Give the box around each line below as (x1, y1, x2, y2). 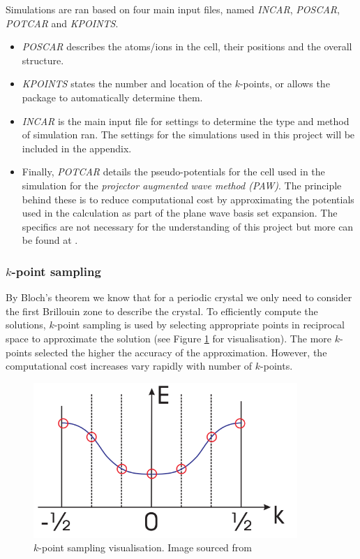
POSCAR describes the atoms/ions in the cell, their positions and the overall (22, 39, 352, 54)
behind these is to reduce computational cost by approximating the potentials (22, 191, 354, 206)
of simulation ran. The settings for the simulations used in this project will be (22, 127, 355, 142)
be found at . (22, 233, 78, 247)
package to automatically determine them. (22, 89, 203, 104)
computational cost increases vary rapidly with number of (6, 358, 253, 373)
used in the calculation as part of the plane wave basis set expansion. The (22, 205, 338, 220)
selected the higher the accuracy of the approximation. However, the (35, 344, 327, 359)
